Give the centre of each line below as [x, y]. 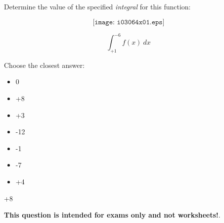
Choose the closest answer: [44, 65]
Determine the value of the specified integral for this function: [97, 6]
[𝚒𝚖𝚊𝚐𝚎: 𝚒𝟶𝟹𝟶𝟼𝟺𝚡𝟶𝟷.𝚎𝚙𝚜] [129, 22]
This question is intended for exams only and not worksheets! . [112, 215]
